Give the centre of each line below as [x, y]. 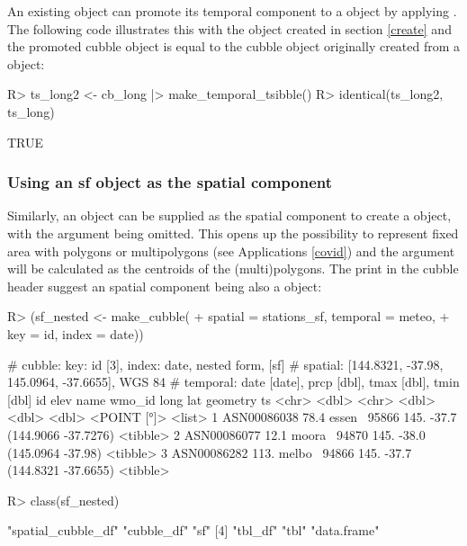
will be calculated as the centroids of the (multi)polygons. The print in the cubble [233, 269]
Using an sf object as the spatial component [170, 182]
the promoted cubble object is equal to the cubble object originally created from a [234, 46]
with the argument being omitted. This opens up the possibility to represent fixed [233, 233]
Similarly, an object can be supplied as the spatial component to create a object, [229, 215]
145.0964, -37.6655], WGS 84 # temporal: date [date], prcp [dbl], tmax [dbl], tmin [233, 382]
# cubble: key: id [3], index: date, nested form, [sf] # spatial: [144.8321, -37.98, [225, 364]
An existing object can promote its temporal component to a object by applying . [232, 11]
